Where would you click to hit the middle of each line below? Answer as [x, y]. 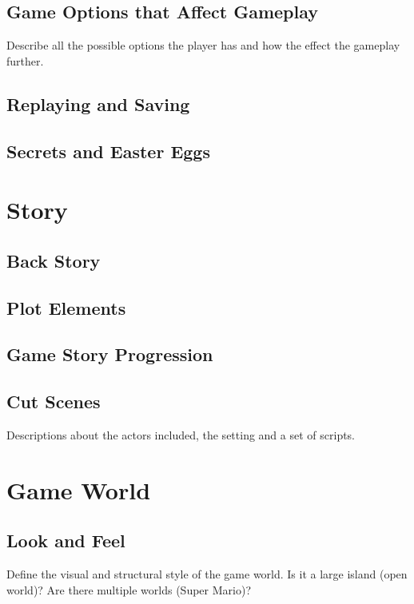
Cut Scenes [54, 401]
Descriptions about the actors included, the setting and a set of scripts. [181, 434]
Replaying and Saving [98, 103]
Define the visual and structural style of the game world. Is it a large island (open [207, 574]
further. [25, 60]
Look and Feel [66, 540]
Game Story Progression [110, 354]
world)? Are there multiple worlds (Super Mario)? [129, 589]
